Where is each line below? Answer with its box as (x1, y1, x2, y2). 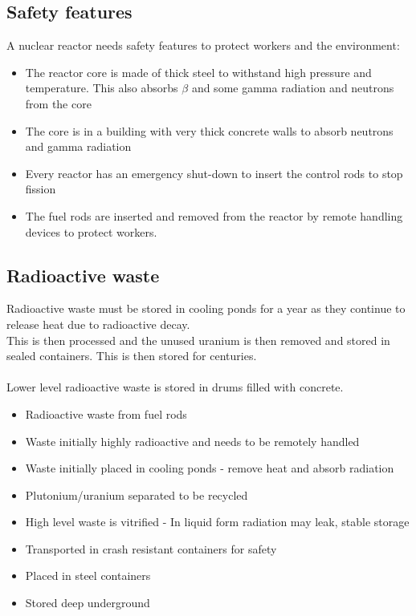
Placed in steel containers (25, 567, 151, 584)
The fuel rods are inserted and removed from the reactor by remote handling (25, 207, 403, 224)
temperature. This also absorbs (25, 79, 178, 96)
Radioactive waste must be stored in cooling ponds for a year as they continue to (6, 300, 406, 317)
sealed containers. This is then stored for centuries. (6, 347, 257, 364)
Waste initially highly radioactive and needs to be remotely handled (25, 432, 360, 449)
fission (25, 180, 56, 197)
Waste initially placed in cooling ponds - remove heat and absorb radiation (25, 460, 394, 476)
